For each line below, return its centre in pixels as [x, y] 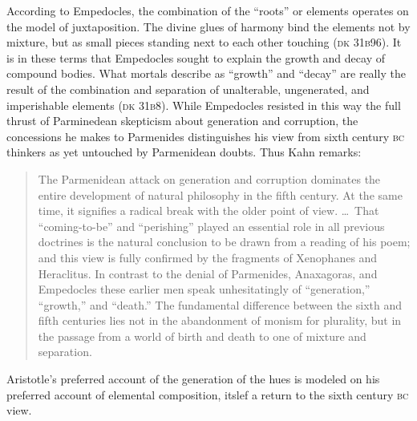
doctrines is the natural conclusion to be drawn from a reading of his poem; [224, 242]
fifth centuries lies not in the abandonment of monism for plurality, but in [220, 320]
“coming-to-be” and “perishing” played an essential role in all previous [211, 226]
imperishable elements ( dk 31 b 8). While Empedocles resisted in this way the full [204, 105]
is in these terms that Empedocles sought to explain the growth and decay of [196, 57]
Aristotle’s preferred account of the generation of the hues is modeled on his [193, 379]
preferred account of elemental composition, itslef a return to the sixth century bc [208, 394]
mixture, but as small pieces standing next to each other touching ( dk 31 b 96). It [204, 42]
